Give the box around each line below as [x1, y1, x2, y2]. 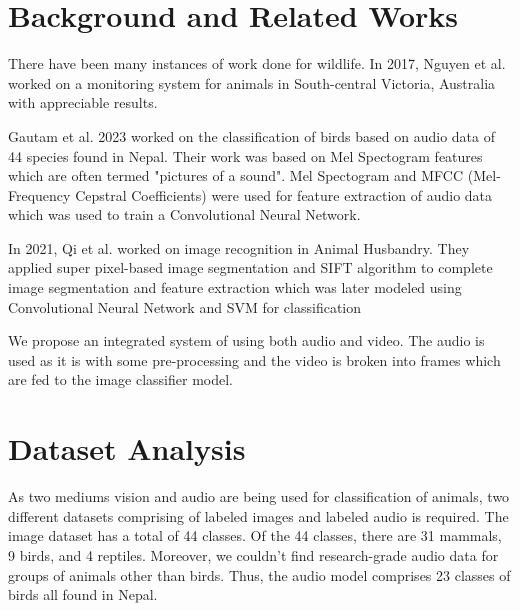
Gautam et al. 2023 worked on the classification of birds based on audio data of [8, 125, 495, 146]
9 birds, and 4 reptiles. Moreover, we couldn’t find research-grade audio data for [8, 544, 499, 565]
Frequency [8, 184, 71, 205]
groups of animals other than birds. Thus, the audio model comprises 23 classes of [8, 564, 511, 585]
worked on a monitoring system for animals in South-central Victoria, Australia [8, 72, 496, 93]
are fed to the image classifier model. [8, 369, 233, 390]
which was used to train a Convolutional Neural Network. [8, 204, 361, 225]
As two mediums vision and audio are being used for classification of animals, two [8, 486, 510, 507]
